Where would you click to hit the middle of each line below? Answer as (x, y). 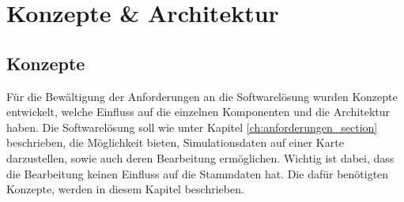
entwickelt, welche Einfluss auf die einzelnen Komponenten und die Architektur (198, 112)
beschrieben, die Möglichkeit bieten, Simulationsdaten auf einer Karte (175, 142)
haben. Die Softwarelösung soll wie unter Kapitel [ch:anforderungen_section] (192, 127)
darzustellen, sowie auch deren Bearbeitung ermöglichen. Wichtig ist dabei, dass (200, 157)
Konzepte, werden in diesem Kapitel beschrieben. (125, 189)
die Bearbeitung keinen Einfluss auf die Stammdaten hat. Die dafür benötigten (198, 173)
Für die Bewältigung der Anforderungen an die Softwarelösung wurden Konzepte (202, 96)
